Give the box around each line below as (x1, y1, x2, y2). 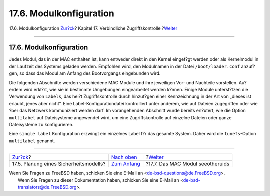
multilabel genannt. (9, 138, 55, 144)
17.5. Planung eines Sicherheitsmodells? (12, 160, 106, 167)
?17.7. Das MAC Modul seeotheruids (145, 160, 230, 167)
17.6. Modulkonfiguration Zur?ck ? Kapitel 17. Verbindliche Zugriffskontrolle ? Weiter (9, 25, 178, 31)
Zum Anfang (111, 160, 141, 167)
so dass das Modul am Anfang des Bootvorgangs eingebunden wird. (19, 70, 161, 76)
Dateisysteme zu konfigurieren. (9, 121, 74, 127)
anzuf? (241, 63, 255, 69)
